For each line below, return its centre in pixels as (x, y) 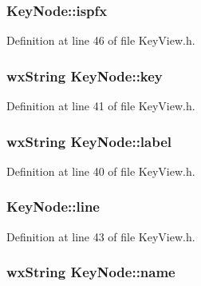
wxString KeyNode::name (91, 272)
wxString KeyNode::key (85, 75)
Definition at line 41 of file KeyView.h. (101, 106)
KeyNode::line (53, 207)
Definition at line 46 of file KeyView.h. (101, 40)
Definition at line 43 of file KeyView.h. (101, 236)
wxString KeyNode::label (89, 141)
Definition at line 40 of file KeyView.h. (101, 171)
